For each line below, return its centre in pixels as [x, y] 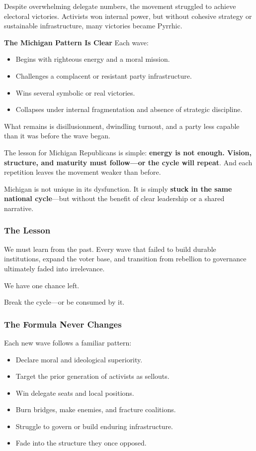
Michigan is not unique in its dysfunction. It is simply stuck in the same [118, 188]
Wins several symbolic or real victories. [75, 92]
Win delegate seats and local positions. [75, 393]
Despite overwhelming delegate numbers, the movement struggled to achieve [120, 6]
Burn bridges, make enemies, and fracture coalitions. [96, 409]
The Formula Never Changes [63, 324]
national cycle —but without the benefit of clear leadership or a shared [114, 198]
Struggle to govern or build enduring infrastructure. [94, 426]
